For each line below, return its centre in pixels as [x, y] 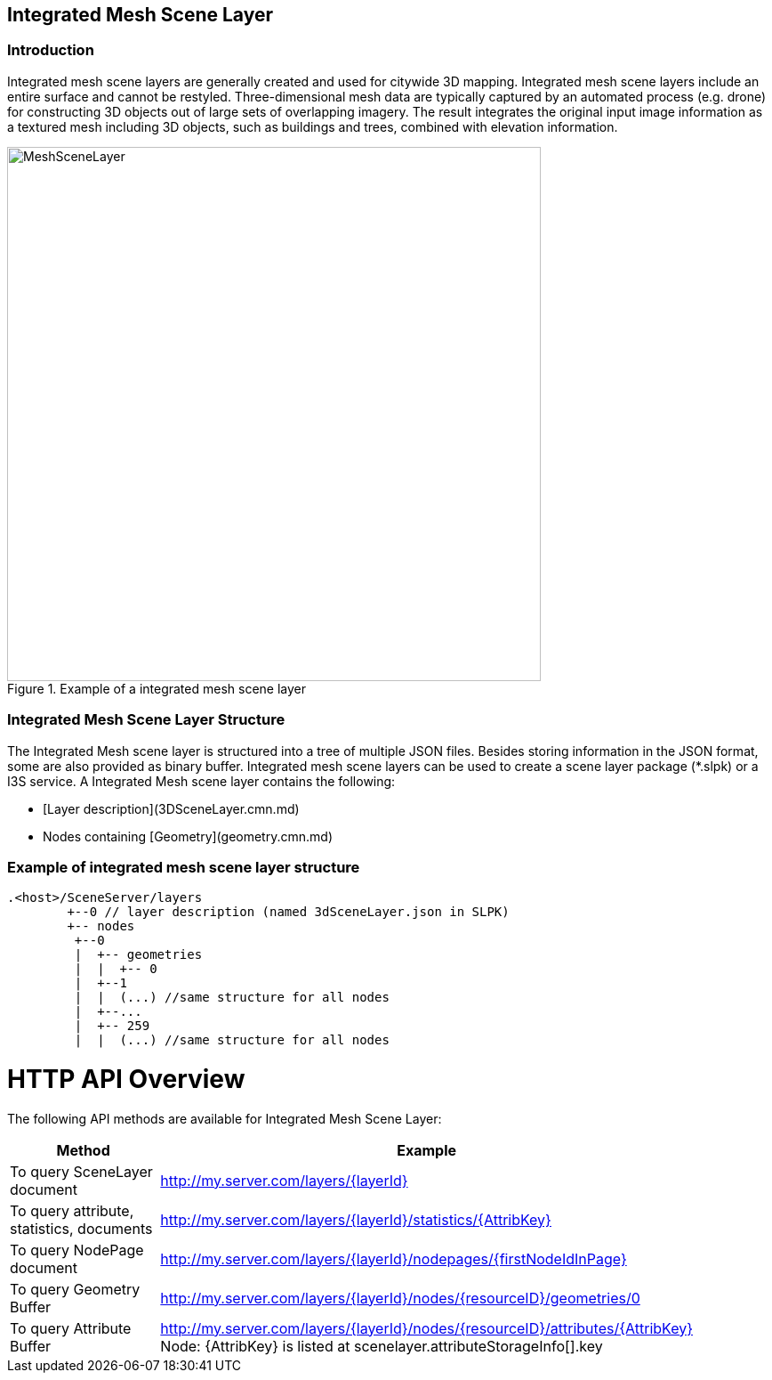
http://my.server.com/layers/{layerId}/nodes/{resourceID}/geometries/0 [400, 1298]
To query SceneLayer [81, 1171]
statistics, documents [81, 1228]
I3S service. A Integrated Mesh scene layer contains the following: [201, 781]
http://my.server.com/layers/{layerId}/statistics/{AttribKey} [356, 1219]
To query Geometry [75, 1289]
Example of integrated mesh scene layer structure [184, 867]
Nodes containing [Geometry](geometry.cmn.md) [188, 836]
